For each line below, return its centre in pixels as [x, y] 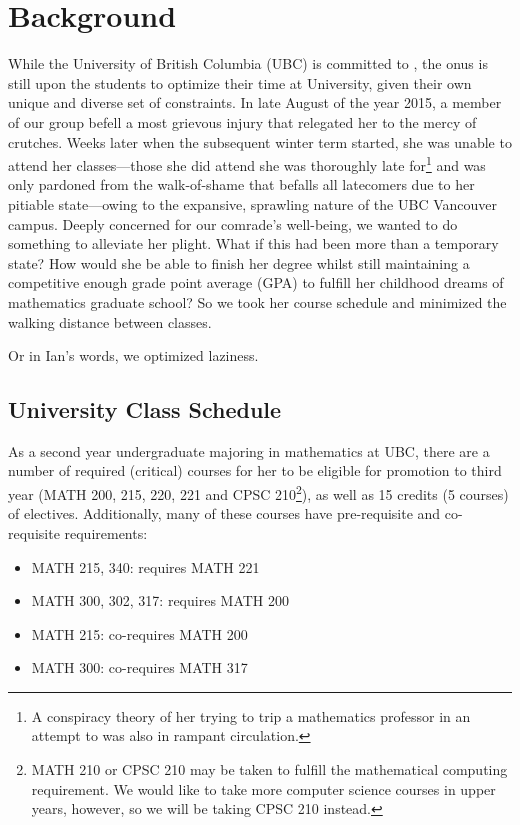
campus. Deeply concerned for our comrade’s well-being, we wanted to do [233, 223]
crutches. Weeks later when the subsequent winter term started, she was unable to [260, 141]
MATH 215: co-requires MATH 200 [139, 633]
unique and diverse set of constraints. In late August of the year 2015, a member [255, 102]
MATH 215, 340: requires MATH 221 [145, 566]
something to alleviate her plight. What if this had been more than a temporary [253, 243]
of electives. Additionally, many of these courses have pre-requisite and [224, 513]
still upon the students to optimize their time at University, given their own [240, 82]
